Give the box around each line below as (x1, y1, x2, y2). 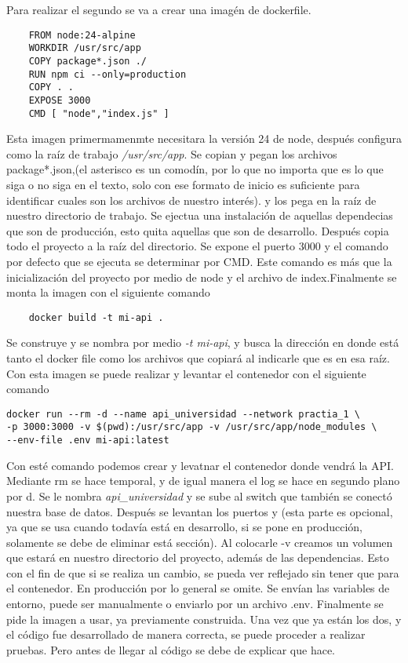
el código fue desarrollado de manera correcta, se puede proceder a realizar (6, 626, 366, 643)
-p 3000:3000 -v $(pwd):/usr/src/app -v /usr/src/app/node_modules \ (6, 421, 377, 433)
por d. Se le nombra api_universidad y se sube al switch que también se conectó (6, 487, 392, 504)
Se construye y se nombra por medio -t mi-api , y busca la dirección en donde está (6, 334, 399, 351)
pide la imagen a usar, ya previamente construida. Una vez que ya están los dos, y (6, 610, 402, 627)
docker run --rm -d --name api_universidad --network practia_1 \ (6, 408, 361, 420)
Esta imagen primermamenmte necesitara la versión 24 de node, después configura (6, 130, 402, 147)
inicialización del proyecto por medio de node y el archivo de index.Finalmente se (6, 268, 397, 285)
